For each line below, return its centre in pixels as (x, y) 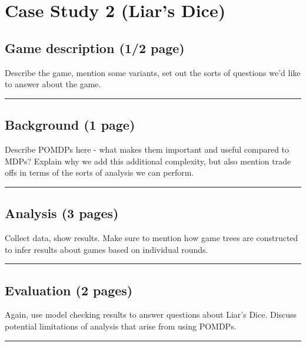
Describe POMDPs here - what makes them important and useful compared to (147, 149)
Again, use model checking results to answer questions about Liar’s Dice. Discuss (151, 314)
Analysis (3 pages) (62, 213)
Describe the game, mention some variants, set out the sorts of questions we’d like (153, 72)
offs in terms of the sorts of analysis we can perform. (99, 172)
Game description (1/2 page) (95, 47)
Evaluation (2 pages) (69, 290)
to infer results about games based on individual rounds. (107, 249)
